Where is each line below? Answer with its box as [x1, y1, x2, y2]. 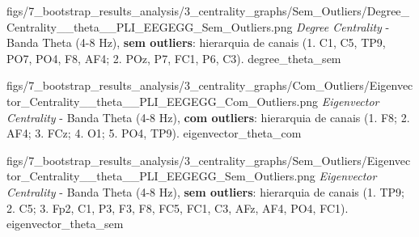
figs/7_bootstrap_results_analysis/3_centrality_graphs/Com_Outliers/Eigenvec [6, 77, 413, 94]
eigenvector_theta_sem [6, 215, 124, 232]
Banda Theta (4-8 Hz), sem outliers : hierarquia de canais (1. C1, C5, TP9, [6, 34, 386, 51]
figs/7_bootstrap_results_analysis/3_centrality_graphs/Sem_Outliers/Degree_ [6, 2, 410, 19]
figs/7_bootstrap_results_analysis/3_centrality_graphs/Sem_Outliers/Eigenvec [6, 151, 411, 168]
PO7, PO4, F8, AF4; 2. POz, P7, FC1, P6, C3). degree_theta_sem [6, 49, 341, 66]
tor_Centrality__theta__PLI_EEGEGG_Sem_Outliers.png [6, 167, 315, 184]
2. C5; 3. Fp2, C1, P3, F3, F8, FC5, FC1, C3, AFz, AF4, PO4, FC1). [6, 199, 349, 216]
